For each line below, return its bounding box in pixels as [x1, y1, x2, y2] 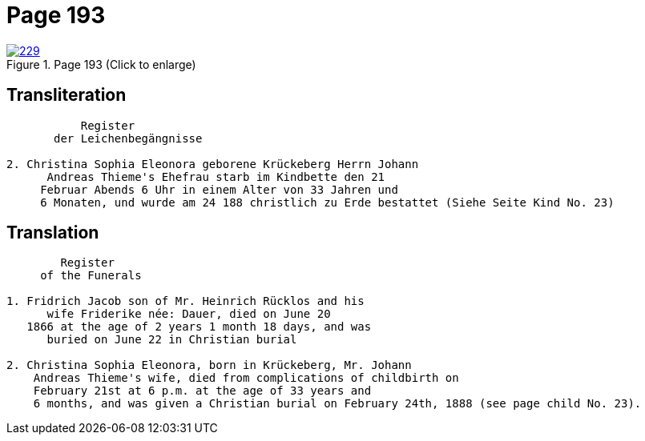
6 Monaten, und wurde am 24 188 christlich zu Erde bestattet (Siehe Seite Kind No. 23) [40, 195, 615, 209]
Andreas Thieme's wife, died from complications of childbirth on [33, 371, 459, 385]
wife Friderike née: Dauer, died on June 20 [46, 307, 331, 321]
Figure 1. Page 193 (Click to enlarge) [6, 57, 196, 71]
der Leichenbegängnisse [54, 131, 203, 145]
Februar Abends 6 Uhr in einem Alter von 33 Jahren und [40, 182, 398, 196]
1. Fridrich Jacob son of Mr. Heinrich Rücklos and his [6, 295, 365, 308]
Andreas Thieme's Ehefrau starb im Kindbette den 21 [46, 170, 385, 183]
